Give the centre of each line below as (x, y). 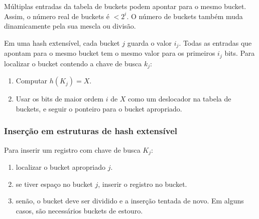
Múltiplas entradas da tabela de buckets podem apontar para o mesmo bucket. (125, 6)
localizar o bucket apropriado (61, 167)
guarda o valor (150, 42)
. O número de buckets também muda (185, 16)
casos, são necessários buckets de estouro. (79, 210)
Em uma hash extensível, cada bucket (62, 42)
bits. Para (240, 53)
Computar (32, 81)
